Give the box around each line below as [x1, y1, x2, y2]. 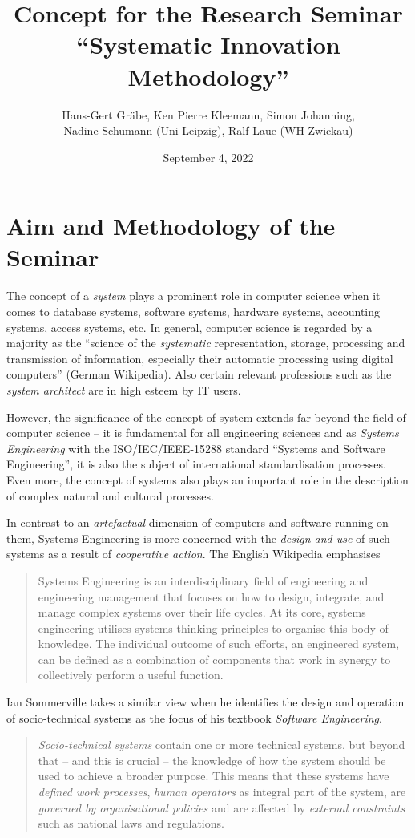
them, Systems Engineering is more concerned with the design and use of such [6, 529, 390, 546]
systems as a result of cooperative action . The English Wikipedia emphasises [6, 545, 381, 562]
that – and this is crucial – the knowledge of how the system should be [38, 751, 386, 768]
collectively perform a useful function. [38, 666, 224, 683]
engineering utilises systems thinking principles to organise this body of [38, 619, 389, 636]
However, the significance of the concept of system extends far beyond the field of [6, 408, 406, 425]
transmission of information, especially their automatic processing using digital [6, 350, 393, 366]
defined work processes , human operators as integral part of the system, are [38, 783, 406, 800]
